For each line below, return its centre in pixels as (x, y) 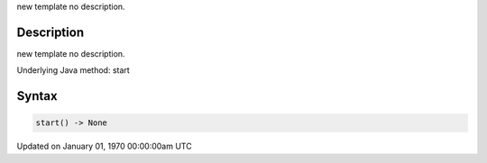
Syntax (37, 96)
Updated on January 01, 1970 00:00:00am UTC (105, 146)
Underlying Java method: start (73, 70)
